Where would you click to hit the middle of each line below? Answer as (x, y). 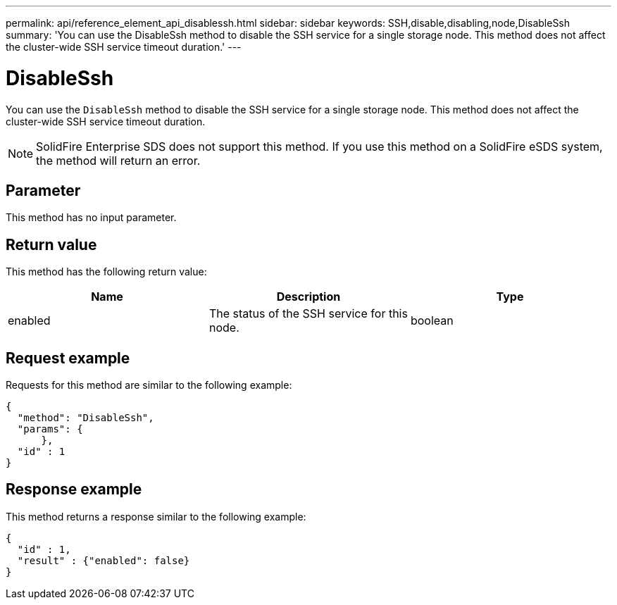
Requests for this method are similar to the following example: (149, 385)
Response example (74, 489)
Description (308, 297)
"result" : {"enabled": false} (104, 560)
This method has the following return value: (106, 272)
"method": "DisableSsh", (86, 418)
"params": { (50, 429)
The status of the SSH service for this (308, 314)
